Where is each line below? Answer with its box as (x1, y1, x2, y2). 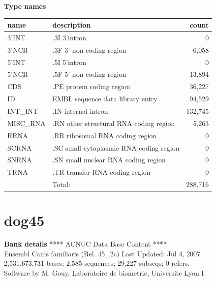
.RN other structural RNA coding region (52, 118, 175, 128)
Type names (4, 1, 46, 11)
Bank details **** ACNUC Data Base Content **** (4, 239, 167, 249)
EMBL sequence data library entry (52, 94, 157, 104)
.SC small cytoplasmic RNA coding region (52, 142, 180, 153)
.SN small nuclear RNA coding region (52, 155, 166, 165)
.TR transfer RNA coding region (52, 167, 151, 177)
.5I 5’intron (52, 57, 87, 67)
